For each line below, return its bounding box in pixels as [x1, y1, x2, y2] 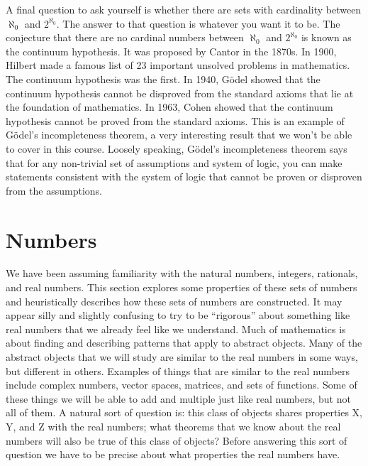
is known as [301, 30, 352, 45]
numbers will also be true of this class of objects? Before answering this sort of [6, 433, 347, 448]
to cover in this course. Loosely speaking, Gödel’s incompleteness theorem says [6, 141, 347, 156]
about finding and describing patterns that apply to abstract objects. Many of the [6, 335, 362, 350]
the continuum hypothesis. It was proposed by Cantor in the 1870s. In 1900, [6, 43, 337, 58]
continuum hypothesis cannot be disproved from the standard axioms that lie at [6, 85, 354, 100]
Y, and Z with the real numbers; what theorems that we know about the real [6, 418, 341, 433]
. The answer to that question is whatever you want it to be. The [56, 16, 340, 31]
